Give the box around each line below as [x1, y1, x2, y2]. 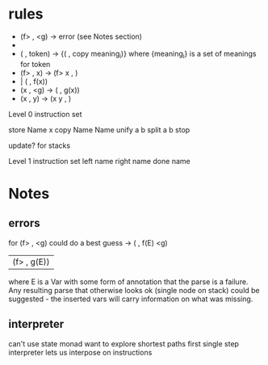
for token [19, 59, 51, 69]
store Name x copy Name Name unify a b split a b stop [8, 124, 191, 134]
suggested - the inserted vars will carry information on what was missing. [8, 294, 253, 304]
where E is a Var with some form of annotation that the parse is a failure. [8, 276, 249, 287]
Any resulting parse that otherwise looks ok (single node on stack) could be [8, 285, 260, 295]
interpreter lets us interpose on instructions [8, 347, 153, 357]
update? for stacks [8, 141, 71, 150]
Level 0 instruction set [8, 109, 82, 119]
